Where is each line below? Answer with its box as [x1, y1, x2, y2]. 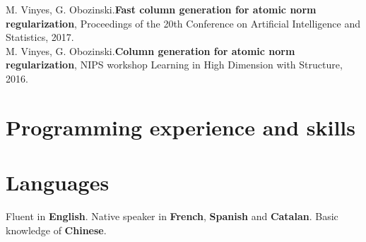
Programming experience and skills [6, 112, 356, 141]
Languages [6, 168, 110, 197]
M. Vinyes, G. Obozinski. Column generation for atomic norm [6, 43, 295, 58]
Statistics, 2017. [6, 30, 74, 44]
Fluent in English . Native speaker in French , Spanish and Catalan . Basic [6, 209, 338, 224]
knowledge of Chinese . [6, 222, 107, 237]
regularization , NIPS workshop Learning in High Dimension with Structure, [6, 57, 343, 72]
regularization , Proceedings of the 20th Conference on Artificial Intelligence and [6, 16, 360, 30]
